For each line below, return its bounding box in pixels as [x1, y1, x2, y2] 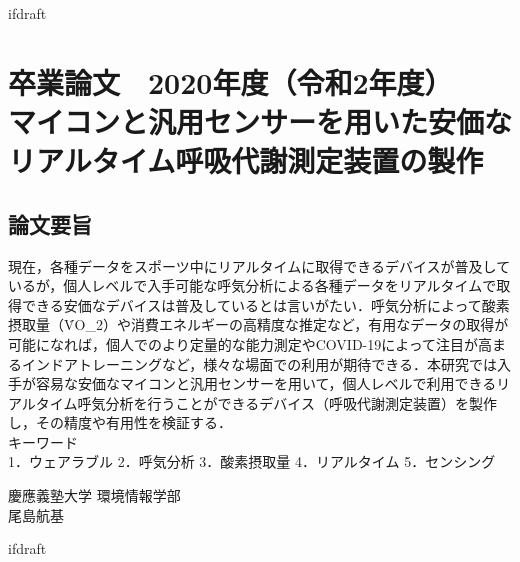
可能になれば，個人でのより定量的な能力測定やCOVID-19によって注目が [8, 333, 479, 354]
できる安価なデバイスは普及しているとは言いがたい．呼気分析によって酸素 [21, 294, 510, 315]
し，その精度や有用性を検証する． [8, 412, 232, 433]
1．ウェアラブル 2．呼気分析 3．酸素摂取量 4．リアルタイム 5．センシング [8, 451, 496, 472]
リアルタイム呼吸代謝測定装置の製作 [8, 140, 484, 181]
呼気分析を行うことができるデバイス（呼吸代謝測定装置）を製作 [77, 392, 497, 413]
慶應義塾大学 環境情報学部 [8, 485, 181, 506]
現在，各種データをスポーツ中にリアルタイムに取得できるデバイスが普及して [8, 255, 511, 276]
